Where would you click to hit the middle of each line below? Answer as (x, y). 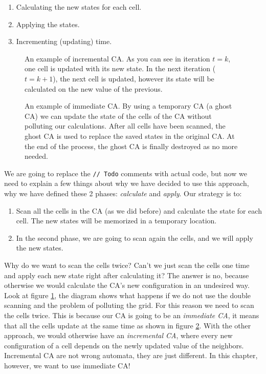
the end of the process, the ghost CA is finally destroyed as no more (131, 146)
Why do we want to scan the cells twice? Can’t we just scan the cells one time (127, 265)
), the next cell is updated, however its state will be (134, 78)
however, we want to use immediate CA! (67, 365)
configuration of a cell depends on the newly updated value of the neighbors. (124, 345)
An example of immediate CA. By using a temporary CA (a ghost (128, 106)
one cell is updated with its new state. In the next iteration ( (120, 68)
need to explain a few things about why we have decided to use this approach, (127, 183)
